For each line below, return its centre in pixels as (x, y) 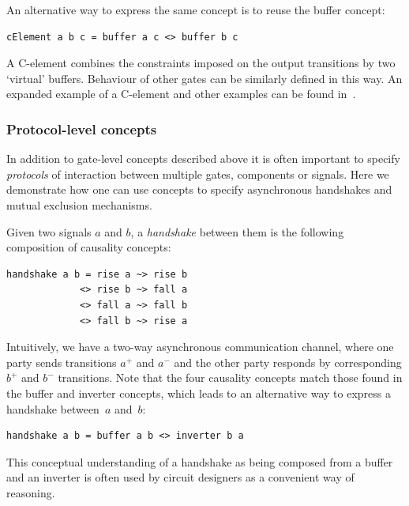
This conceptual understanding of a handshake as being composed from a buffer (200, 461)
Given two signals (49, 231)
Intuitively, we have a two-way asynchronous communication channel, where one (200, 347)
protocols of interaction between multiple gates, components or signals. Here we (198, 174)
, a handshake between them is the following (237, 231)
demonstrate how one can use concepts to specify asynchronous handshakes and (199, 189)
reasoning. (31, 492)
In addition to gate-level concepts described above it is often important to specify (203, 159)
